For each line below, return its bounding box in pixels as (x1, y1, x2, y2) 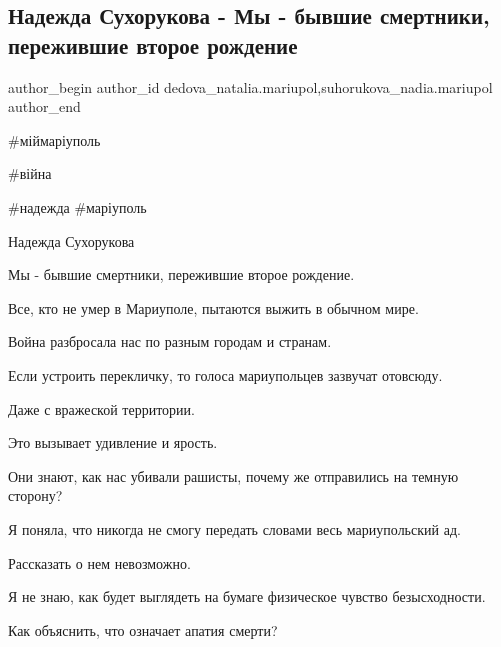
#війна (8, 163, 52, 184)
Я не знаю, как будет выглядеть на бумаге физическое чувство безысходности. (8, 586, 486, 607)
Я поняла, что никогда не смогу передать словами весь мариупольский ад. (8, 518, 461, 539)
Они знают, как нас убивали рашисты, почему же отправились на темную (8, 465, 459, 486)
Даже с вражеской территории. (8, 398, 195, 419)
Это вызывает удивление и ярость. (8, 432, 218, 453)
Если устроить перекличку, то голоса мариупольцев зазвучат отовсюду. (8, 364, 443, 385)
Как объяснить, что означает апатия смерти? (8, 619, 278, 640)
